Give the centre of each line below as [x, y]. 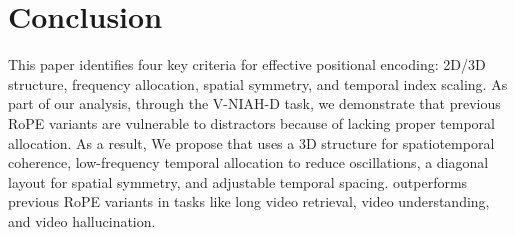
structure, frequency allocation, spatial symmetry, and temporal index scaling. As [258, 83]
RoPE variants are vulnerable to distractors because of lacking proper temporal [251, 122]
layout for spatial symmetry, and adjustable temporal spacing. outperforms [238, 181]
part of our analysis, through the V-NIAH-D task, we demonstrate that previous [254, 103]
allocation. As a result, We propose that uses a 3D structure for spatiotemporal [251, 142]
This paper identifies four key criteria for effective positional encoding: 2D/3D [247, 64]
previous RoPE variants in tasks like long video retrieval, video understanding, [249, 201]
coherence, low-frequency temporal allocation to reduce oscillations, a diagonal [248, 162]
